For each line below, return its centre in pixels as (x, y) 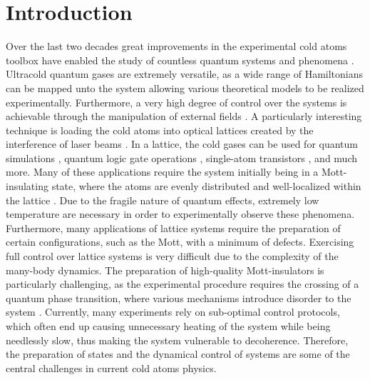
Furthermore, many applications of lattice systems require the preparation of (173, 227)
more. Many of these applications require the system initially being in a (162, 172)
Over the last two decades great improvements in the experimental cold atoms (176, 46)
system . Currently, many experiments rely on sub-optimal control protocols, (173, 312)
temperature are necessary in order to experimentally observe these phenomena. (180, 214)
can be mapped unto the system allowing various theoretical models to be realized (185, 87)
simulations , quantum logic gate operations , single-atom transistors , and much (181, 157)
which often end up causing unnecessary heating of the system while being (168, 326)
